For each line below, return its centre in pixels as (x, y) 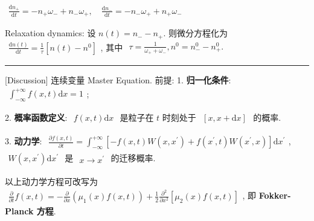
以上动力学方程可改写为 (51, 181)
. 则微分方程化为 (195, 33)
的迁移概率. (133, 158)
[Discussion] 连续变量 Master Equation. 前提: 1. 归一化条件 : (118, 80)
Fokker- (275, 195)
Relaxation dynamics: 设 (50, 33)
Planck (19, 210)
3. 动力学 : (24, 141)
